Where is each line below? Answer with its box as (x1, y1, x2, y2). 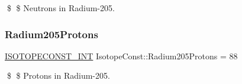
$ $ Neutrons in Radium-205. (7, 2, 115, 14)
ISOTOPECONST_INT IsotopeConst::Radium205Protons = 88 (5, 49, 238, 62)
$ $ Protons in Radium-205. (7, 69, 110, 82)
